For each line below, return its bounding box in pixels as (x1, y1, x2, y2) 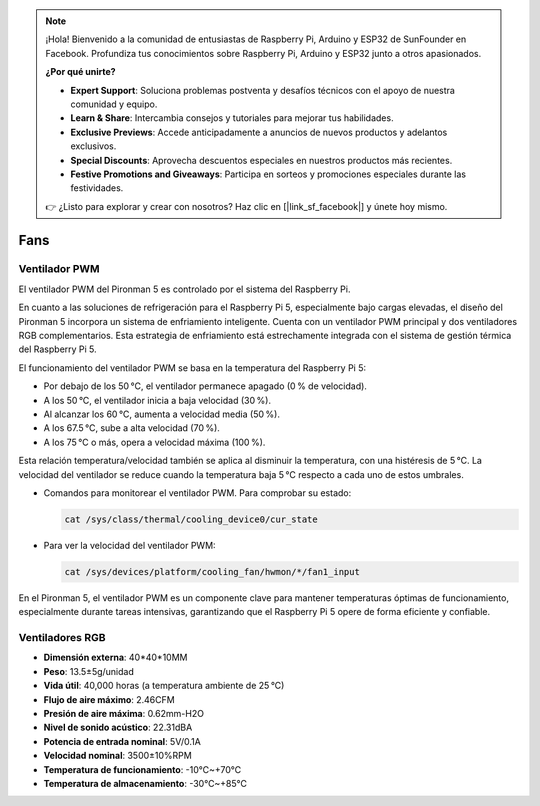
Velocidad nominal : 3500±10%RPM (43, 750, 192, 762)
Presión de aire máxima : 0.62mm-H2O (43, 707, 205, 719)
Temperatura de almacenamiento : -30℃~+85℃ (43, 777, 248, 789)
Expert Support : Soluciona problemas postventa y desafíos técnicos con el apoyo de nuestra (70, 84, 455, 96)
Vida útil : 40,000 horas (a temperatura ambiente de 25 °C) (43, 680, 285, 692)
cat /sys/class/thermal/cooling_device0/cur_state (64, 513, 319, 525)
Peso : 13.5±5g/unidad (43, 665, 135, 677)
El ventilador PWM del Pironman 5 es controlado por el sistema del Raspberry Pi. (18, 283, 351, 295)
